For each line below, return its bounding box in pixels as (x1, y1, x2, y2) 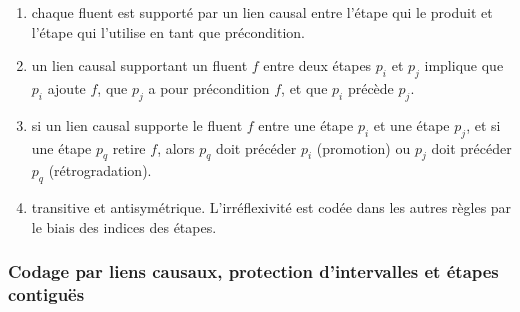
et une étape (373, 114, 450, 135)
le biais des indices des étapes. (31, 216, 217, 237)
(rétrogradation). (48, 160, 152, 181)
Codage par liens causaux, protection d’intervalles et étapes (8, 259, 499, 284)
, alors (157, 137, 195, 158)
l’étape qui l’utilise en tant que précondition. (31, 21, 305, 42)
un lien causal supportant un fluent (31, 55, 248, 76)
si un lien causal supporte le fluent (31, 114, 243, 135)
